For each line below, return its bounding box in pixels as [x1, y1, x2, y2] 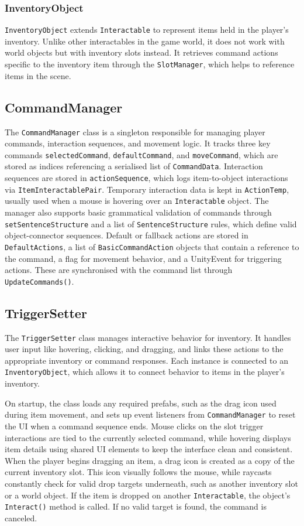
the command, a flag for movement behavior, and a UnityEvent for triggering [5, 252, 282, 264]
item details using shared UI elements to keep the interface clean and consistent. [5, 443, 293, 455]
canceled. [5, 511, 37, 524]
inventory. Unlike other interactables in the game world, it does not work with [5, 35, 285, 47]
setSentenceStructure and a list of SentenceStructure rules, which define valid [5, 217, 297, 230]
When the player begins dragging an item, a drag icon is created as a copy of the [5, 454, 295, 466]
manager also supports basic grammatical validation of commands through [5, 206, 272, 218]
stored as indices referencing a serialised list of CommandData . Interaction [5, 160, 263, 172]
